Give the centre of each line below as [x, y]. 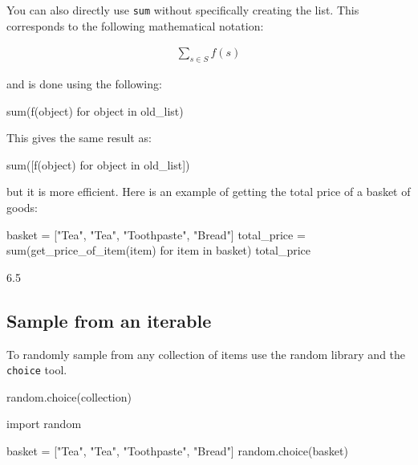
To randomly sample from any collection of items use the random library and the [206, 354]
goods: [22, 208]
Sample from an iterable [109, 320]
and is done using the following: [84, 84]
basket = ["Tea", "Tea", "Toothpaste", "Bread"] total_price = [156, 234]
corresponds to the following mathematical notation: [135, 25]
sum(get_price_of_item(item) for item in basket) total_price [159, 250]
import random [44, 424]
